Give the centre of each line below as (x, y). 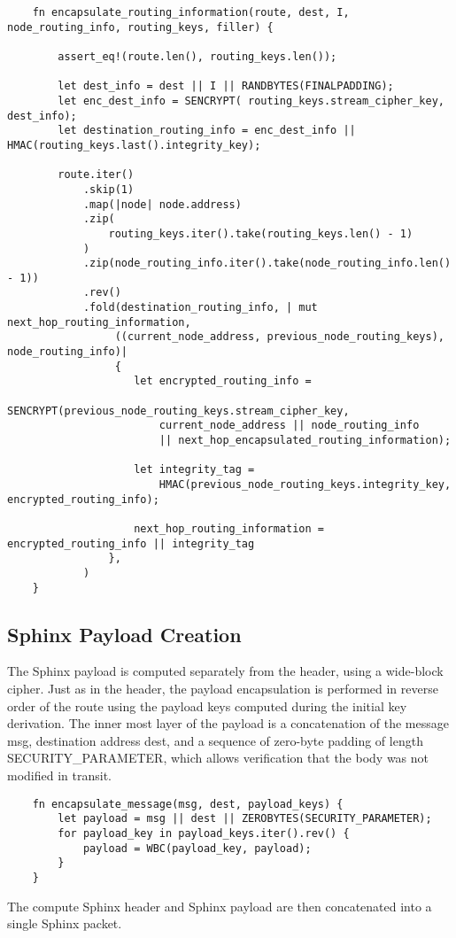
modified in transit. (59, 775)
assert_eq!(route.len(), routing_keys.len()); (197, 56)
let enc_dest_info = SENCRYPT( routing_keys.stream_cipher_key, (251, 101)
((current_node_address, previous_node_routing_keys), (279, 337)
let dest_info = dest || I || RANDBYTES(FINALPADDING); (226, 86)
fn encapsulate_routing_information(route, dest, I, (191, 12)
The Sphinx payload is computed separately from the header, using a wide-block (225, 671)
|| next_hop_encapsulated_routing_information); (305, 441)
